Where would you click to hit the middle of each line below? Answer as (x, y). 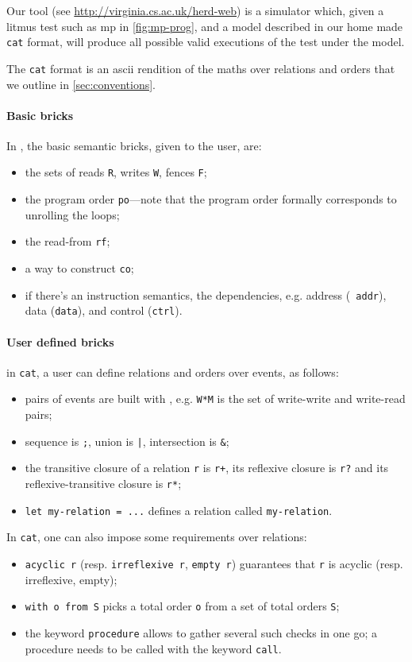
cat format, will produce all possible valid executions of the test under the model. (206, 42)
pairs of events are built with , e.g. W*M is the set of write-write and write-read (215, 399)
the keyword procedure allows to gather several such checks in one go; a (201, 632)
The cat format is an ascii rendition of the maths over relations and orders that (201, 68)
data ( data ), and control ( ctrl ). (104, 310)
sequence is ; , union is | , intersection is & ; (127, 441)
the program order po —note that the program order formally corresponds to (211, 199)
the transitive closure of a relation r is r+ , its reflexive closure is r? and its (207, 468)
